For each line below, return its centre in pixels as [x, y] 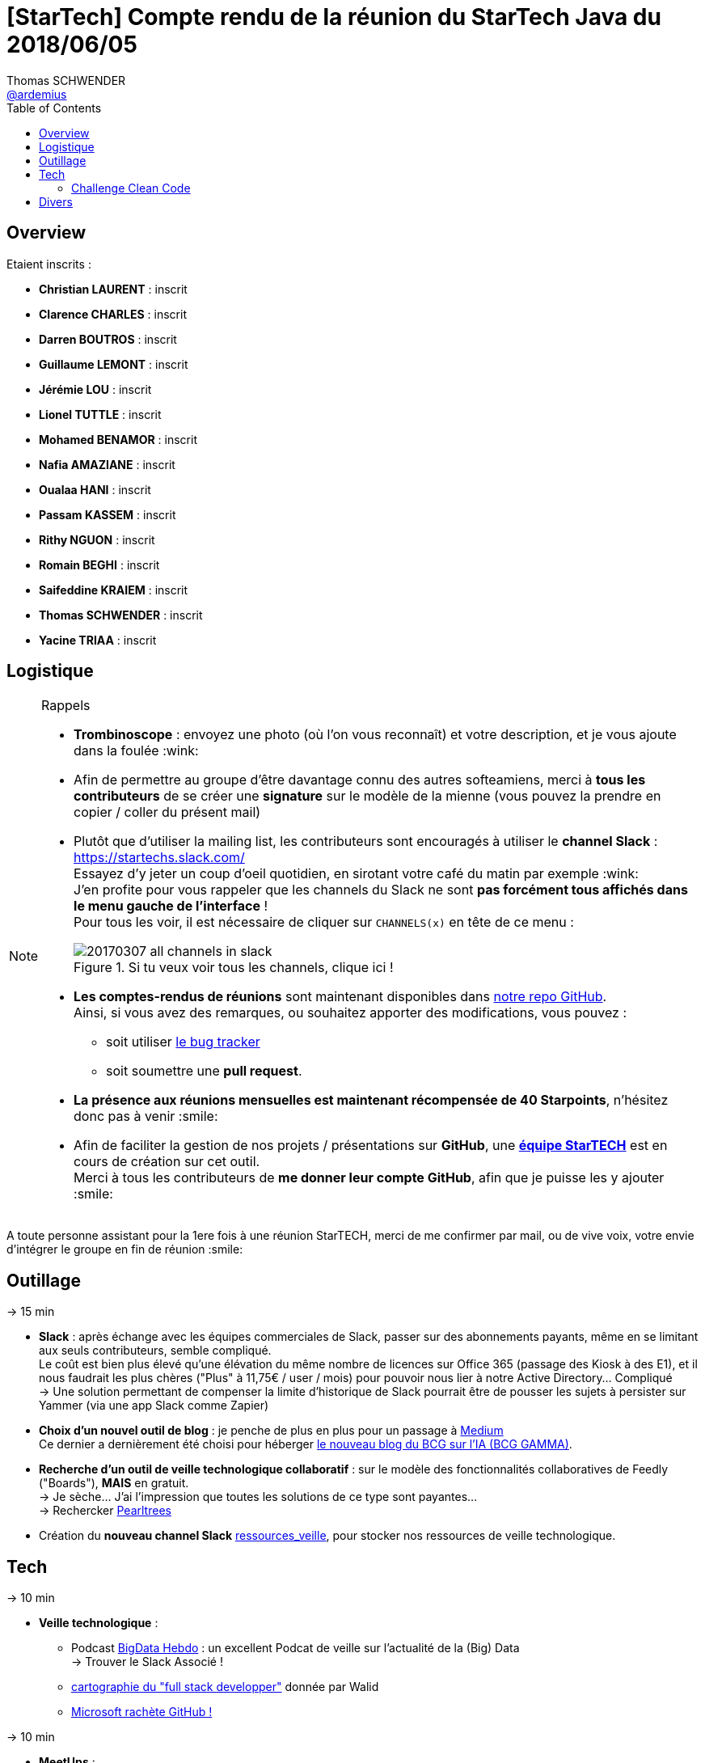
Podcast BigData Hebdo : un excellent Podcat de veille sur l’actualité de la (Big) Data [296, 1648]
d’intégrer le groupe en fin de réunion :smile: [125, 1249]
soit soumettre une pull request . [204, 1071]
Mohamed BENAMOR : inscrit [118, 439]
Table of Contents [54, 108]
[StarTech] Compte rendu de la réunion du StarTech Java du [334, 17]
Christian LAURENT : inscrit [113, 289]
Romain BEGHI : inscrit [99, 564]
